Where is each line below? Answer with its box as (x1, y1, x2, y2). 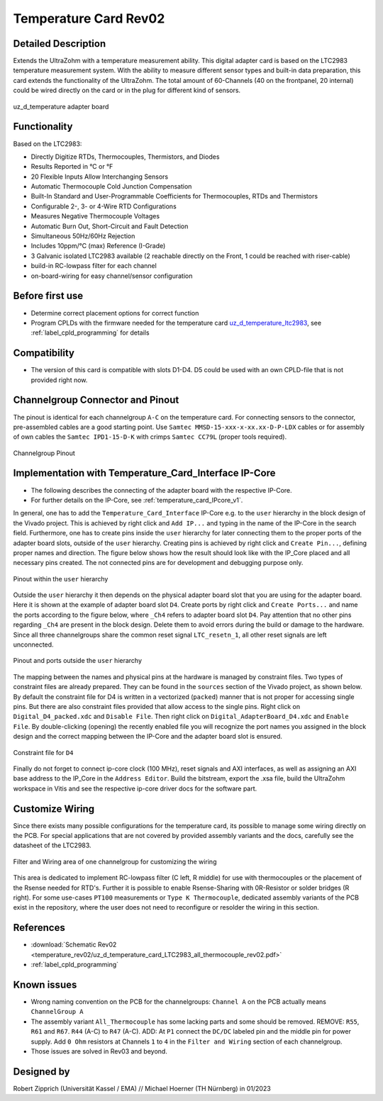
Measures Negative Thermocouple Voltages (30, 212, 160, 220)
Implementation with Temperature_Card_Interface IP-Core (13, 467, 276, 479)
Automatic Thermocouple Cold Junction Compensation (30, 182, 192, 191)
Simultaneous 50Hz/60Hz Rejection (30, 232, 135, 240)
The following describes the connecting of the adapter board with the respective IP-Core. (30, 486, 292, 494)
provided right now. (30, 376, 88, 384)
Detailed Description (13, 38, 106, 50)
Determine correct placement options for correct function (30, 308, 199, 317)
